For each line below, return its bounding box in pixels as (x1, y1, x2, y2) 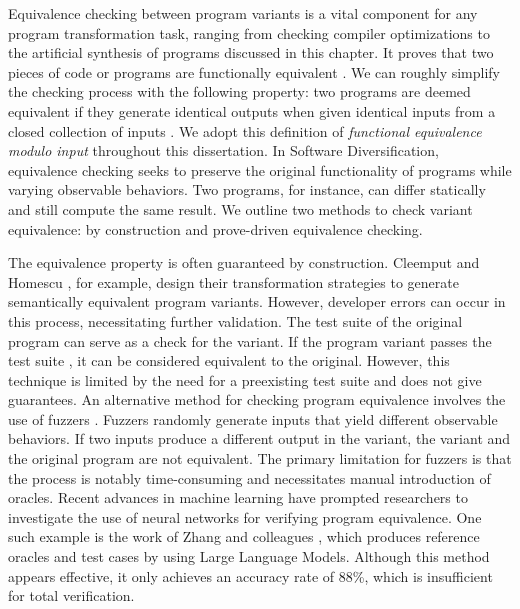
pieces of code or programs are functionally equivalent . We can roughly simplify (8, 61, 501, 82)
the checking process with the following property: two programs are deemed (8, 81, 471, 102)
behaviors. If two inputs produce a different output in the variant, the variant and (8, 428, 511, 449)
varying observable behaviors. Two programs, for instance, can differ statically (8, 179, 486, 200)
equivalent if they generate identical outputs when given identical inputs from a (8, 100, 496, 121)
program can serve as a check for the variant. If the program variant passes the (8, 330, 492, 351)
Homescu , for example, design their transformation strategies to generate (8, 271, 459, 292)
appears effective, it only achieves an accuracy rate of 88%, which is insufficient (8, 565, 493, 586)
